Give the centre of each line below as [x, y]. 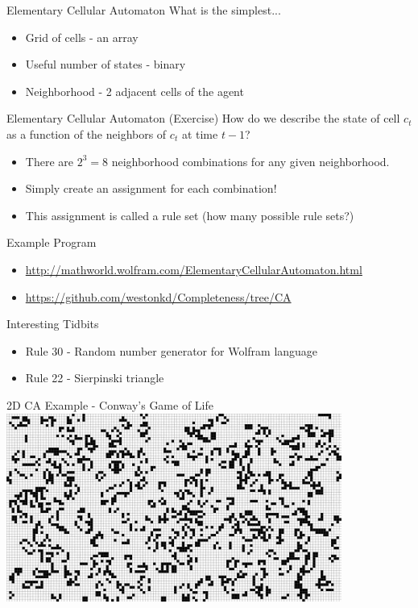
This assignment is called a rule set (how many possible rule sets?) [190, 215]
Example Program [52, 242]
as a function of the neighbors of [87, 133]
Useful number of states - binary [106, 64]
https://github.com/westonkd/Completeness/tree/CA [158, 296]
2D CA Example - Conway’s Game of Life [110, 404]
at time [200, 133]
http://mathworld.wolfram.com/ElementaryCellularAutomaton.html [194, 269]
